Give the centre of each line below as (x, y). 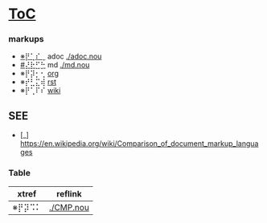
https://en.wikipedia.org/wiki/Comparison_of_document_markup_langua (139, 144)
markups (26, 39)
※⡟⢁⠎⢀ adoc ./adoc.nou (61, 56)
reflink (69, 193)
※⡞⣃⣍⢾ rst (38, 82)
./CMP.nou (70, 207)
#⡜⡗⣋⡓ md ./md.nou (55, 65)
